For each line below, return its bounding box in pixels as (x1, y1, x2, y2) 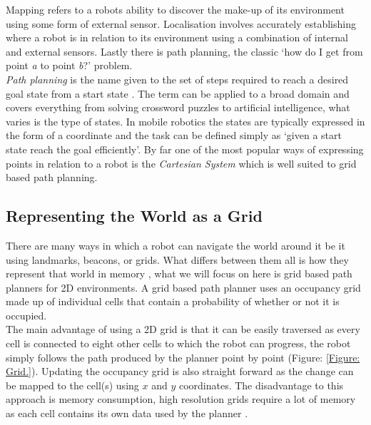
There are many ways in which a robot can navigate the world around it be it (6, 237, 345, 252)
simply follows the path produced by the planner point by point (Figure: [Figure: (6, 349, 360, 364)
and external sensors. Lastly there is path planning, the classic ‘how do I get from (6, 43, 363, 58)
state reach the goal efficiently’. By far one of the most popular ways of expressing (6, 141, 364, 156)
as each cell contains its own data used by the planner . (6, 406, 248, 421)
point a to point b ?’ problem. (6, 58, 133, 73)
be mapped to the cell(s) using (6, 377, 139, 392)
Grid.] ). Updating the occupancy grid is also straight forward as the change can (6, 364, 354, 379)
